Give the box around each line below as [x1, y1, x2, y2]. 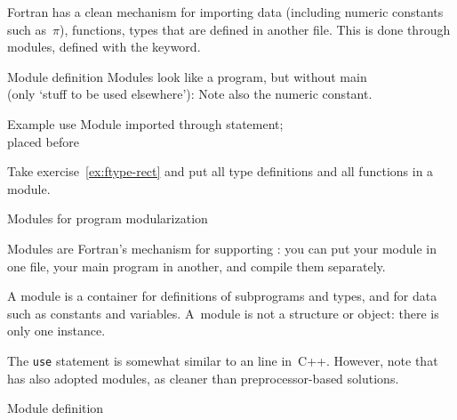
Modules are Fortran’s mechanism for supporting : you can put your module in [7, 238, 437, 257]
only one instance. [7, 321, 106, 340]
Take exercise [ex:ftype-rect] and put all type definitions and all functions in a [7, 162, 434, 181]
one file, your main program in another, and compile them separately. [7, 256, 386, 275]
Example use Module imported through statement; [7, 114, 284, 133]
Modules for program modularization [7, 209, 208, 228]
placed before [7, 132, 79, 150]
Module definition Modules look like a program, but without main [7, 67, 367, 85]
